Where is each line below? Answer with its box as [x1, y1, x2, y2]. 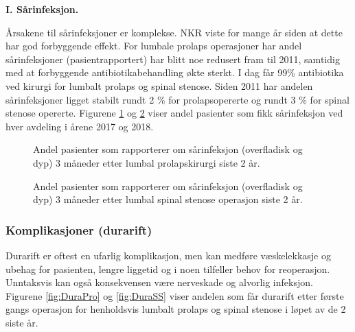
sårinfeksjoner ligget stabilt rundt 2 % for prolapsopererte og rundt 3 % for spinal [5, 92, 350, 106]
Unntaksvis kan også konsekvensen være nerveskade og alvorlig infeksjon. [5, 275, 313, 289]
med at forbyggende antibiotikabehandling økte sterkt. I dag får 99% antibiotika [5, 65, 344, 80]
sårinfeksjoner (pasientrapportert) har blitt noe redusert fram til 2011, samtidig [5, 51, 340, 66]
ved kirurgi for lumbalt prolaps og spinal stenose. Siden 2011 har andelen [5, 78, 313, 93]
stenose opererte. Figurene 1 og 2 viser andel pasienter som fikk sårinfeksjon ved [5, 106, 343, 120]
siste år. [5, 315, 38, 329]
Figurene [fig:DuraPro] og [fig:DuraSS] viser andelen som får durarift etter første [5, 288, 344, 303]
